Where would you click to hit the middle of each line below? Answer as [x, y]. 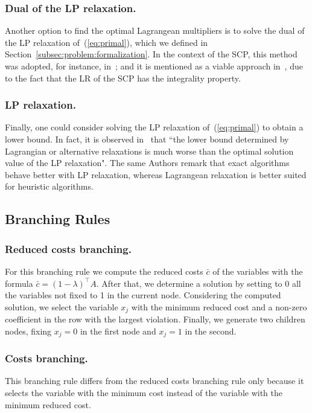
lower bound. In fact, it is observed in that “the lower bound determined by [147, 139]
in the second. [211, 331]
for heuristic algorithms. [49, 186]
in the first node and [118, 331]
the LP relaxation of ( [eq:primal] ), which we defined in [107, 42]
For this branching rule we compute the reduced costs [104, 271]
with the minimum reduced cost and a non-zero [219, 306]
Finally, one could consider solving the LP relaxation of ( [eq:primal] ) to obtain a [154, 127]
